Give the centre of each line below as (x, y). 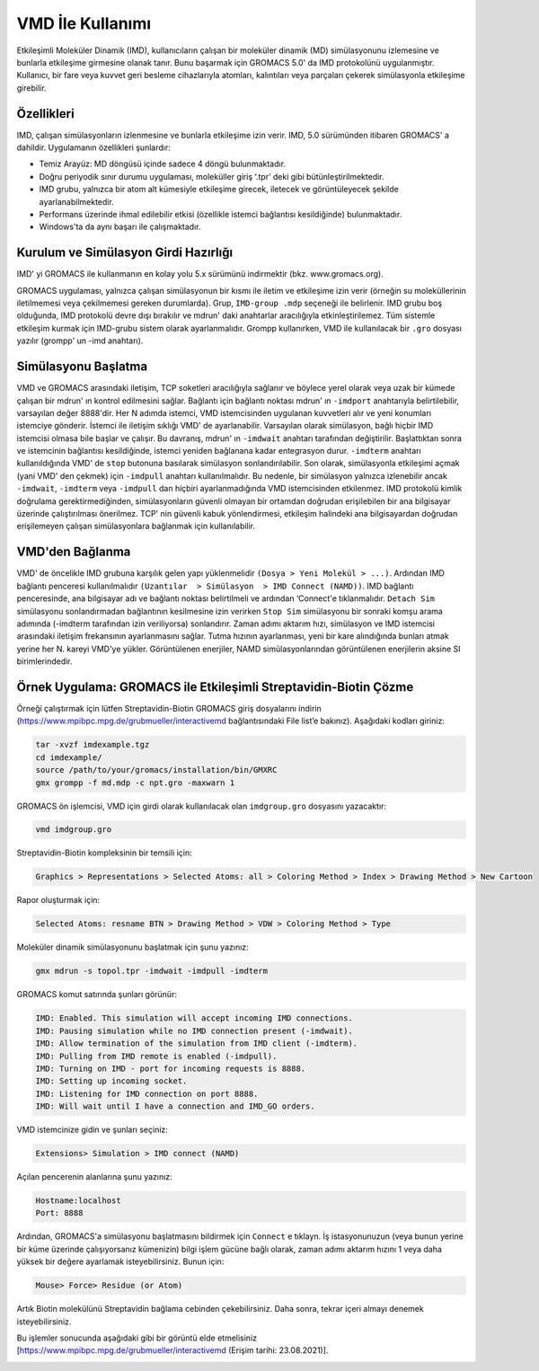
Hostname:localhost (78, 1201)
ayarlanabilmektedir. (76, 201)
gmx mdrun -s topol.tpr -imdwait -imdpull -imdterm (152, 971)
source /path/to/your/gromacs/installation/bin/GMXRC (156, 770)
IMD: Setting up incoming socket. (111, 1081)
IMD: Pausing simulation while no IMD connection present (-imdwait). (194, 1030)
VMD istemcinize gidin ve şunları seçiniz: (92, 1130)
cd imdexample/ (69, 757)
